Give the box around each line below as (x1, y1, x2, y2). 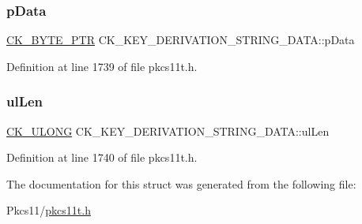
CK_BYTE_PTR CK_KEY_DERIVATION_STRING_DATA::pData (6, 32, 355, 48)
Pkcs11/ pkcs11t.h (6, 202, 91, 218)
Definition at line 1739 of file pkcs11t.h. (6, 58, 198, 74)
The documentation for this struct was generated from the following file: (6, 175, 356, 192)
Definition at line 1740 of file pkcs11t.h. (6, 149, 198, 166)
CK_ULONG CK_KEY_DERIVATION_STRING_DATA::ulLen (6, 122, 330, 139)
